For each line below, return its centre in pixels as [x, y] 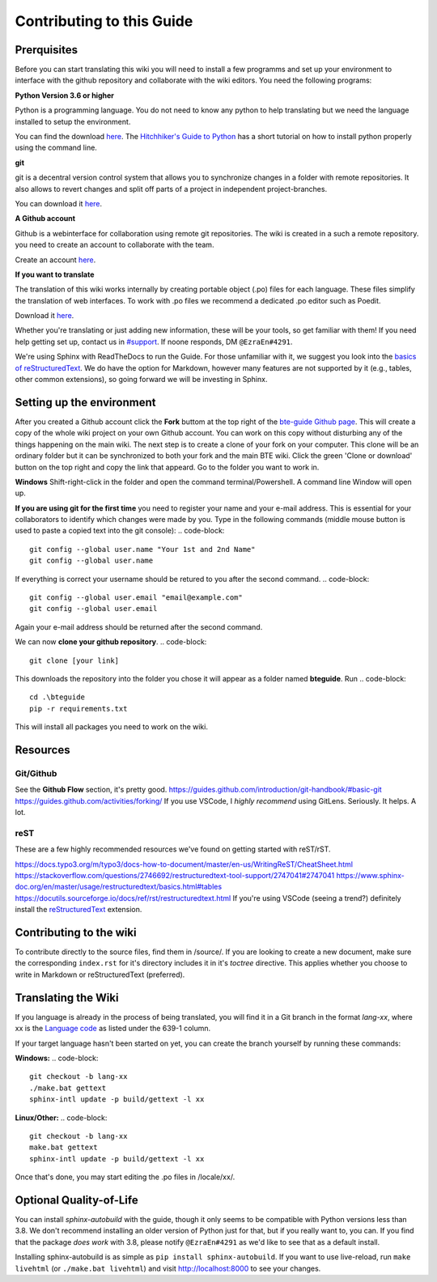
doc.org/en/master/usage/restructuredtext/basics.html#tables [119, 887]
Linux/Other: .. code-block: [61, 1118]
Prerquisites [47, 50]
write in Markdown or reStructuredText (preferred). [100, 974]
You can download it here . [59, 203]
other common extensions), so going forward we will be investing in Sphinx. [141, 380]
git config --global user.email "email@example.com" [136, 598]
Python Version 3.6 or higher [65, 95]
